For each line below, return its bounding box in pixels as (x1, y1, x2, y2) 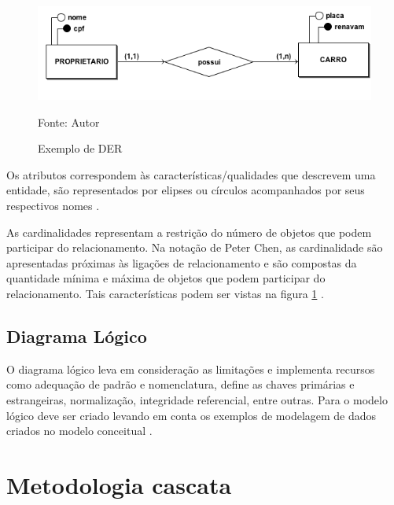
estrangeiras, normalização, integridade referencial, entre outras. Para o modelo (6, 392, 388, 408)
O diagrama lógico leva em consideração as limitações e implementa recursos (6, 360, 375, 377)
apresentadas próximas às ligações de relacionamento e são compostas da (6, 254, 357, 271)
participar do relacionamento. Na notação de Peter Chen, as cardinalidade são (6, 239, 383, 256)
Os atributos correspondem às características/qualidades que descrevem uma (6, 166, 376, 182)
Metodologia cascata (6, 469, 232, 500)
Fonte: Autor (38, 113, 100, 130)
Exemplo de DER (38, 140, 123, 157)
